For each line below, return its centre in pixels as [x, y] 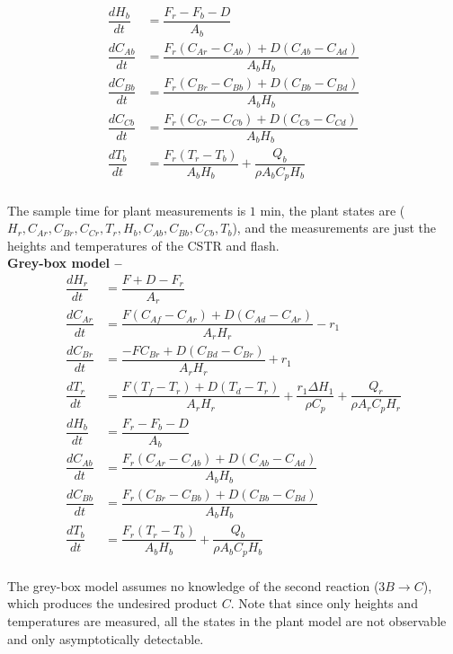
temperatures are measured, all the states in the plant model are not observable [227, 621]
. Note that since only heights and [324, 603]
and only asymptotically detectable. [106, 638]
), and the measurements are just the [334, 228]
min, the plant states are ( [333, 210]
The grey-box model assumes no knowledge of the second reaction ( [193, 585]
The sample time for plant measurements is [127, 210]
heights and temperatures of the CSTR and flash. [143, 245]
